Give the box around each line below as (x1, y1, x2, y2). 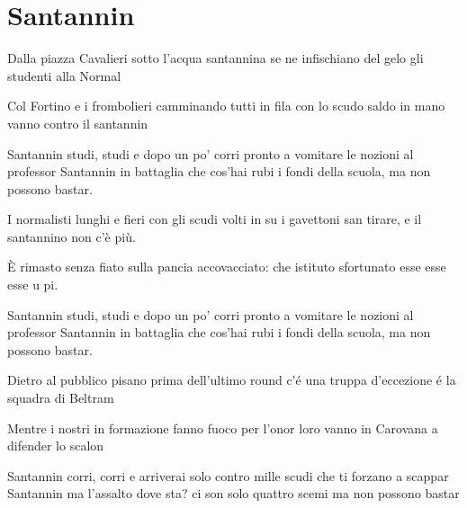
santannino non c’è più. (7, 227, 136, 245)
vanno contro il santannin (7, 113, 148, 132)
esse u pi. (7, 275, 58, 294)
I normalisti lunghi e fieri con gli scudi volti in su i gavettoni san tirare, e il (7, 209, 422, 228)
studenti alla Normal (7, 66, 121, 85)
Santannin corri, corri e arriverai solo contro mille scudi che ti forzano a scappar (7, 466, 449, 485)
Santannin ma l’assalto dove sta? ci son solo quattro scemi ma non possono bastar (7, 484, 460, 503)
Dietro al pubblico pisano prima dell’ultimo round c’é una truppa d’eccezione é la (7, 370, 456, 389)
